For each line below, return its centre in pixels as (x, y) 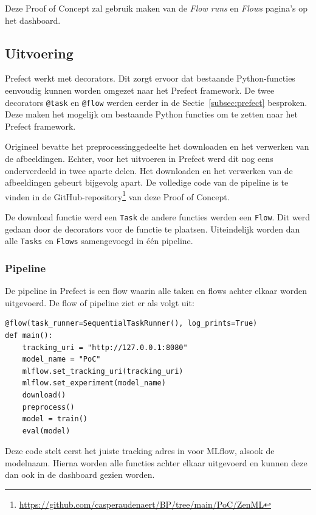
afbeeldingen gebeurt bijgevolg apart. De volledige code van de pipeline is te (147, 182)
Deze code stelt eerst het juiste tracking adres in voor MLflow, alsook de (140, 451)
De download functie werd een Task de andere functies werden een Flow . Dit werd (158, 217)
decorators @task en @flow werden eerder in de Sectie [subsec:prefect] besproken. (156, 102)
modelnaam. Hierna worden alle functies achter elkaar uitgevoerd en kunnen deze (156, 462)
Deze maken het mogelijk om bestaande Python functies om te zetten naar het (151, 114)
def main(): (29, 335)
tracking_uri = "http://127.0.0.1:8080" (105, 347)
